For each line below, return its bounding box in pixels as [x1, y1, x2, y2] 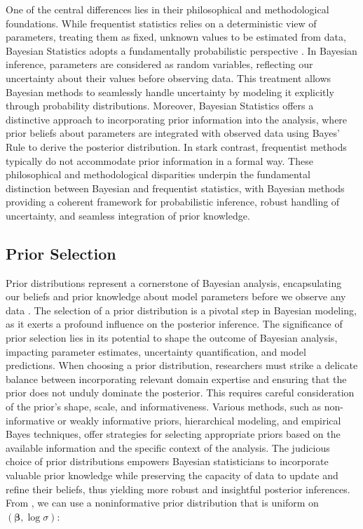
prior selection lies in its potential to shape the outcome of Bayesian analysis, [6, 330, 338, 345]
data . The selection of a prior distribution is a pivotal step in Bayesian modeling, [6, 302, 357, 317]
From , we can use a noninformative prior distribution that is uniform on [6, 495, 319, 510]
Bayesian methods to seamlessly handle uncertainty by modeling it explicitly [6, 84, 334, 99]
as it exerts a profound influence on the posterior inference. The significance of [6, 316, 343, 331]
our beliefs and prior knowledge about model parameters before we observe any [6, 289, 346, 304]
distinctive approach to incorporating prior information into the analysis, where [6, 112, 348, 126]
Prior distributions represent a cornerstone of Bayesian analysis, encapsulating [6, 275, 342, 290]
